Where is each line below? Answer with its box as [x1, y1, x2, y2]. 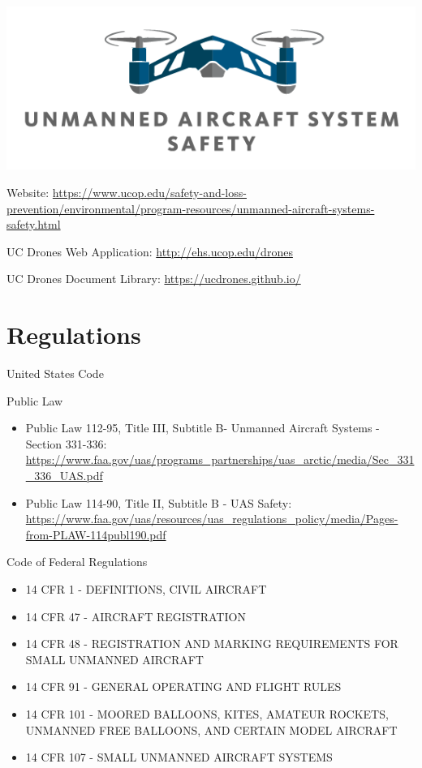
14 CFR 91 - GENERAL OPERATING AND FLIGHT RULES [25, 678, 342, 695]
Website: [6, 184, 50, 200]
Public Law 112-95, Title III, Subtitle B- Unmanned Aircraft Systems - [25, 419, 380, 436]
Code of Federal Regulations [6, 553, 148, 570]
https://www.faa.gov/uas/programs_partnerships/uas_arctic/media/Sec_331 [25, 451, 415, 468]
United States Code [6, 365, 104, 382]
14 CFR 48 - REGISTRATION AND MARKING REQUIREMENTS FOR [25, 635, 398, 652]
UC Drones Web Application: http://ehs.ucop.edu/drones [6, 242, 293, 260]
